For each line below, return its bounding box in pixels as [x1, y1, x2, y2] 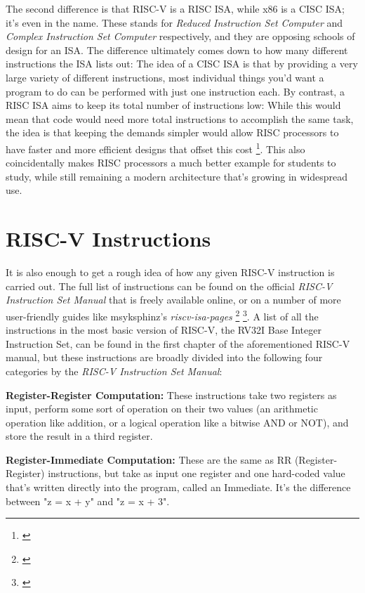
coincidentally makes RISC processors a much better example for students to [6, 155, 336, 170]
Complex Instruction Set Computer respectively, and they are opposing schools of [6, 29, 355, 44]
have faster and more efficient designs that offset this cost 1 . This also [6, 139, 305, 156]
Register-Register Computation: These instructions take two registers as [6, 387, 337, 402]
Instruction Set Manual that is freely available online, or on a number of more [6, 292, 341, 307]
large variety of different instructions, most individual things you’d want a [6, 70, 324, 84]
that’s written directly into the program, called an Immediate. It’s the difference [6, 480, 351, 495]
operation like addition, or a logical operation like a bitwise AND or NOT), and [6, 415, 349, 429]
